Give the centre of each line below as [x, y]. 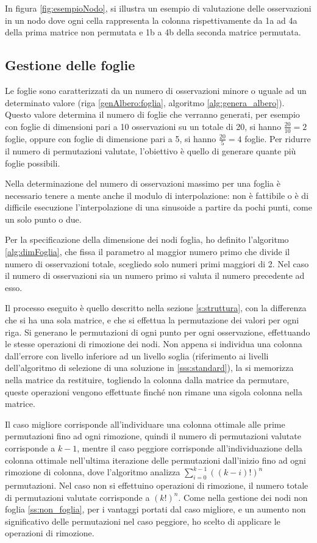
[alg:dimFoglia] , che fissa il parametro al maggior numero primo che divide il [148, 252]
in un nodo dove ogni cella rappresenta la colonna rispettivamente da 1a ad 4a [151, 20]
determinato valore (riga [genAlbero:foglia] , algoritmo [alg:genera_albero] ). [145, 102]
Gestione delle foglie [70, 65]
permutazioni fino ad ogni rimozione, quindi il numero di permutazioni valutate [153, 436]
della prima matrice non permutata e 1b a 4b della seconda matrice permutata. [153, 32]
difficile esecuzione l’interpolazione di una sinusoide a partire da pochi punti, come [158, 207]
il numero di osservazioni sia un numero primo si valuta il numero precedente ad [155, 275]
